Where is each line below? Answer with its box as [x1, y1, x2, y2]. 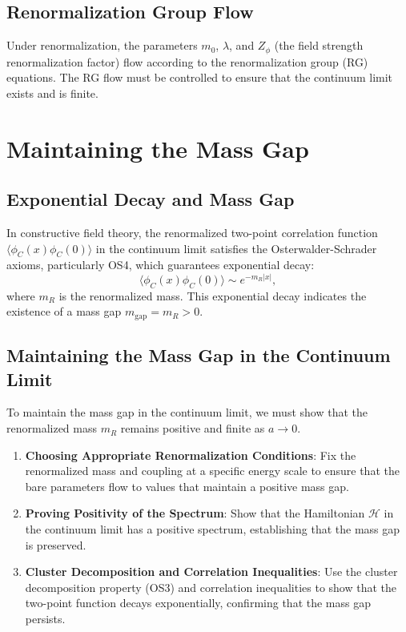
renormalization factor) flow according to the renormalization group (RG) [6, 53, 368, 70]
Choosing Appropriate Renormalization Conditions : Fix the [25, 446, 356, 463]
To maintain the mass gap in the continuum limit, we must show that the [6, 404, 368, 421]
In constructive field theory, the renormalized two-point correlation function [6, 224, 378, 241]
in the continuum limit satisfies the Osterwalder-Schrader [95, 240, 377, 256]
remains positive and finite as [120, 420, 265, 437]
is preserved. [25, 536, 86, 553]
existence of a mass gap [6, 303, 122, 320]
